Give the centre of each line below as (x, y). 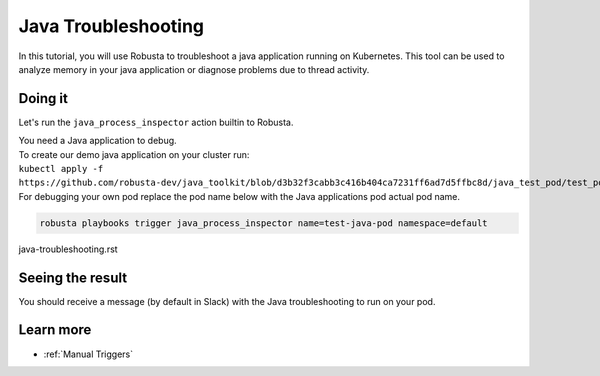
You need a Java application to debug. (97, 141)
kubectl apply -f (61, 169)
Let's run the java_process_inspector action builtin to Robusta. (156, 122)
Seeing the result (73, 277)
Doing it (43, 98)
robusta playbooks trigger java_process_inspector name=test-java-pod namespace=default (264, 223)
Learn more (55, 330)
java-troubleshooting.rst (68, 249)
